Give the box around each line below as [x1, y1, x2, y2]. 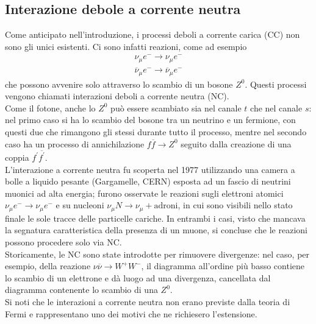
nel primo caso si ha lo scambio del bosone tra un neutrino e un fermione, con [5, 113, 296, 126]
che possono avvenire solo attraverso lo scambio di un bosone [5, 77, 233, 90]
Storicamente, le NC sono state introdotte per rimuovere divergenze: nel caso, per [5, 247, 310, 260]
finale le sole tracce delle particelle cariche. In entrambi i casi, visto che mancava [5, 211, 306, 224]
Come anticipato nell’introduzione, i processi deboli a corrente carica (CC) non [5, 28, 300, 41]
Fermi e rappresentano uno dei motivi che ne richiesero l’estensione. [5, 307, 257, 320]
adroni [154, 202, 178, 211]
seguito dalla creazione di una [181, 137, 292, 150]
